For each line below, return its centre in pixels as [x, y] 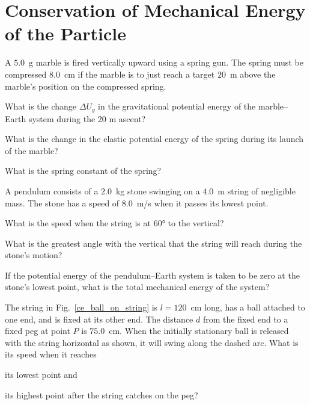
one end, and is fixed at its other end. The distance [99, 319]
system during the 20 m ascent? [87, 118]
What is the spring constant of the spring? [83, 171]
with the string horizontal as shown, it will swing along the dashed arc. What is [152, 342]
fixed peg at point [38, 331]
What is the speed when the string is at [78, 223]
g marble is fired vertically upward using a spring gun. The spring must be [166, 62]
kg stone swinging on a [158, 190]
